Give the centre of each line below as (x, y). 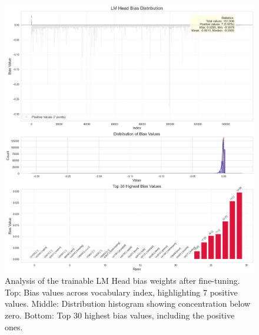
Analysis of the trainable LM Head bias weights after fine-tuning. (122, 281)
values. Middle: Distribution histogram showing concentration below (128, 304)
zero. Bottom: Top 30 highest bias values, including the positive (120, 315)
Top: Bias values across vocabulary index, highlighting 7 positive (121, 292)
